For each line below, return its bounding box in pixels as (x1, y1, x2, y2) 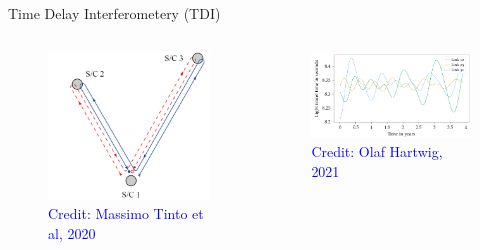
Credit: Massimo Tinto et (48, 203, 204, 224)
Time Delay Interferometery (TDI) (8, 3, 221, 23)
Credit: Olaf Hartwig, (311, 141, 443, 162)
